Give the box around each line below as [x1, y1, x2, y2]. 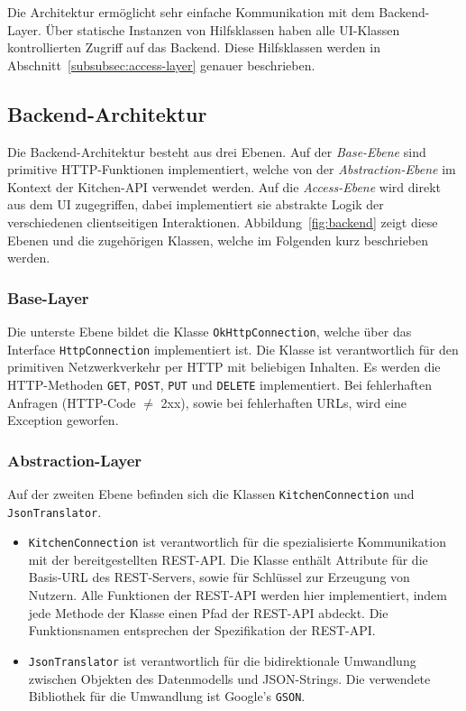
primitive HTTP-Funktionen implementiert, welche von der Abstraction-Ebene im [7, 160, 456, 179]
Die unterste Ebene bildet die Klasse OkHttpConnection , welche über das [7, 321, 412, 340]
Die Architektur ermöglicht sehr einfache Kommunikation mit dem [7, 3, 375, 21]
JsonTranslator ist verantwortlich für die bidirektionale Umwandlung [28, 651, 416, 669]
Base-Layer [7, 286, 89, 309]
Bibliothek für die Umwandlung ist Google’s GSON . [28, 687, 306, 706]
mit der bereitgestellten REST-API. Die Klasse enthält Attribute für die [28, 549, 428, 568]
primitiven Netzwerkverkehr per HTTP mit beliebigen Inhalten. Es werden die [7, 357, 441, 376]
